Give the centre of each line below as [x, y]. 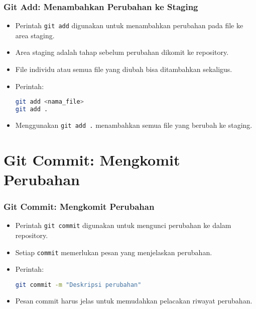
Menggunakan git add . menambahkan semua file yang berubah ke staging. [134, 125]
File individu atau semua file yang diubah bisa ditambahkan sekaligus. [124, 69]
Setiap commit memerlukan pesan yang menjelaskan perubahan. [114, 252]
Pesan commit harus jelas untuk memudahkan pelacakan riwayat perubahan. [134, 300]
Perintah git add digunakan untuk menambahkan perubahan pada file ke [129, 25]
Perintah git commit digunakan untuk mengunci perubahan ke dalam [123, 225]
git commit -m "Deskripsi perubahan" [78, 285]
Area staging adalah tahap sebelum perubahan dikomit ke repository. [122, 52]
